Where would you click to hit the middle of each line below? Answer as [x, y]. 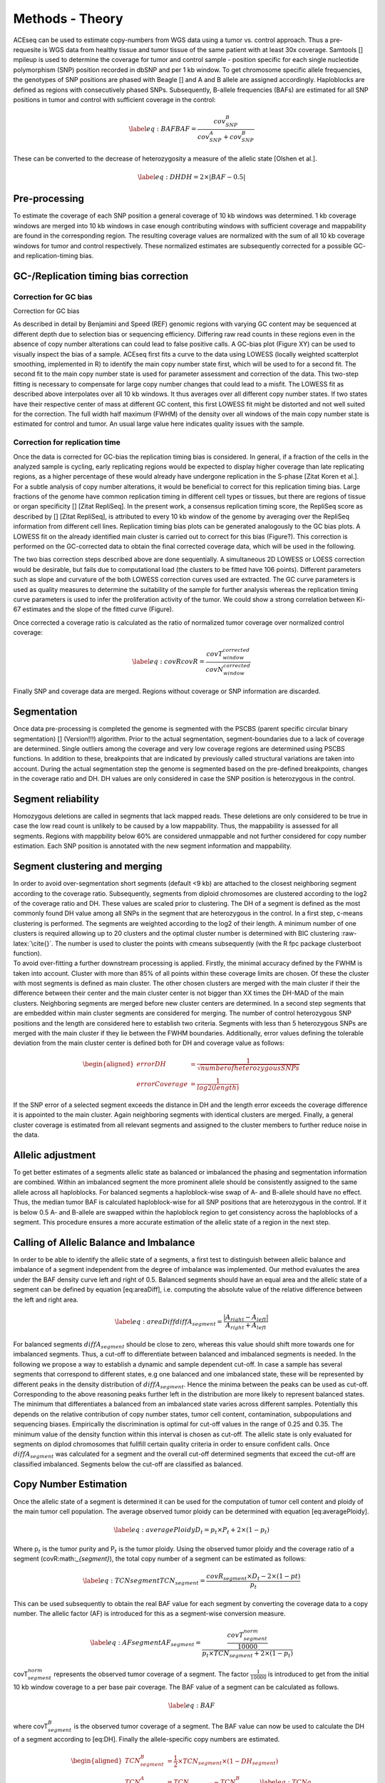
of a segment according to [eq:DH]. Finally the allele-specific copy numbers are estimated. [147, 1739]
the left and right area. [46, 1299]
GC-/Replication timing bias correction [101, 276]
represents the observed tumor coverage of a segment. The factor [152, 1674]
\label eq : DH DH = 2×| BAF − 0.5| [192, 177]
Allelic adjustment [55, 1155]
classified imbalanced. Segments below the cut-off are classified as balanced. [128, 1464]
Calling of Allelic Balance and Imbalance [104, 1242]
